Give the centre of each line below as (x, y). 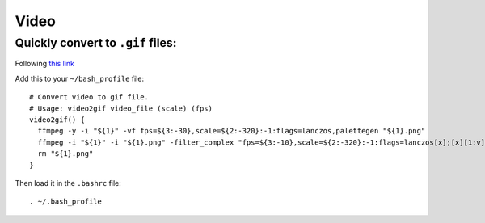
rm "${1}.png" (65, 154)
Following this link (44, 64)
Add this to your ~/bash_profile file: (80, 78)
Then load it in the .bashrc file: (68, 183)
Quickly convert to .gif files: (96, 43)
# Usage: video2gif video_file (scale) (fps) (121, 108)
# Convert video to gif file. (89, 97)
